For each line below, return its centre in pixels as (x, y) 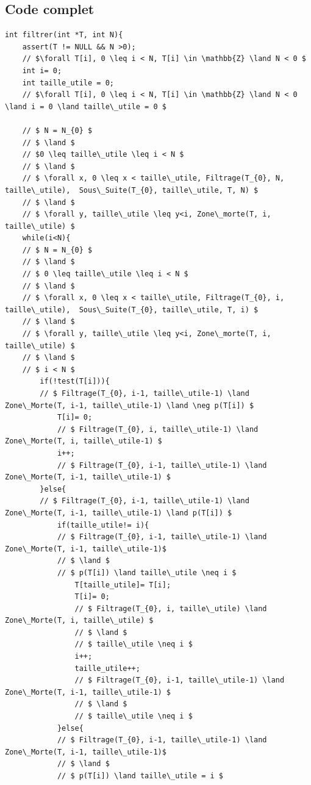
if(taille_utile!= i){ (103, 525)
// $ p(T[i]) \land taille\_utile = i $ (140, 776)
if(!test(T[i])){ (75, 382)
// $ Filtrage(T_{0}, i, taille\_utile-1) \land (158, 429)
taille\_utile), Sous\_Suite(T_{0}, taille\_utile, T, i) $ (132, 310)
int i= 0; (42, 70)
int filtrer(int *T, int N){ (64, 35)
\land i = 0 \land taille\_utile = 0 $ (86, 106)
